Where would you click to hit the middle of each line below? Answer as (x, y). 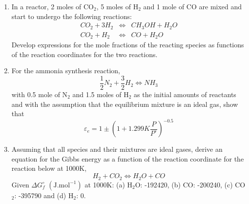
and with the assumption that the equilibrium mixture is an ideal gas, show (125, 104)
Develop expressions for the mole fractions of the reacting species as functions (128, 45)
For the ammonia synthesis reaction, (66, 71)
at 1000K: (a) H (109, 184)
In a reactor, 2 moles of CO (52, 6)
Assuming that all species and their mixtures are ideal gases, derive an (117, 149)
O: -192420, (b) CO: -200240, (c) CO (190, 184)
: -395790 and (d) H (44, 195)
